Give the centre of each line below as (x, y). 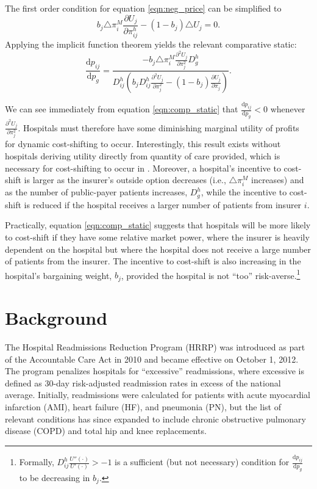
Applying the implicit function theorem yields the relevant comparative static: (151, 44)
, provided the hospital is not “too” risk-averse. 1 (211, 274)
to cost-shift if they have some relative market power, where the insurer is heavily (157, 237)
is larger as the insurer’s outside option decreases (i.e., (125, 180)
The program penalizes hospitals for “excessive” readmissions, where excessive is (155, 371)
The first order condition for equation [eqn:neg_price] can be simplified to (143, 8)
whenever (288, 109)
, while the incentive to (244, 192)
